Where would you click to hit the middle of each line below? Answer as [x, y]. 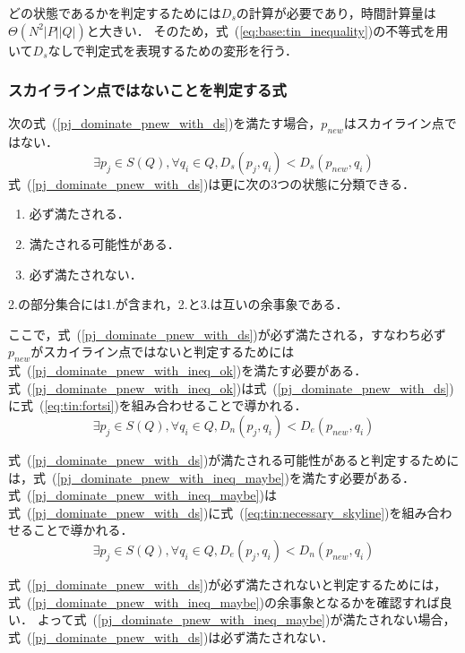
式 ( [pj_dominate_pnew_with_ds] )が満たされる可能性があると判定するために [234, 459]
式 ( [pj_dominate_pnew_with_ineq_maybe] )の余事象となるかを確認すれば [224, 601]
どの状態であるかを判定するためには [115, 13]
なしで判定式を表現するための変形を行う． [173, 50]
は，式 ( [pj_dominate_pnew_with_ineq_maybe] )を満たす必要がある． [211, 477]
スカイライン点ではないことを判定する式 [147, 90]
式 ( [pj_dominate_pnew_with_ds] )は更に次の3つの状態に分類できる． [212, 183]
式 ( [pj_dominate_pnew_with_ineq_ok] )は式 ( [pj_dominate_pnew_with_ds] [229, 387]
